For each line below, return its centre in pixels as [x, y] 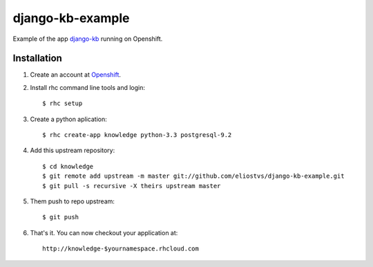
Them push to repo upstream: [73, 201]
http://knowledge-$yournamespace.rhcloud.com [121, 249]
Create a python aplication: [68, 119]
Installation [37, 58]
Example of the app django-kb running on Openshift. [88, 39]
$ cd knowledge [68, 166]
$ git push [61, 217]
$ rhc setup [63, 103]
